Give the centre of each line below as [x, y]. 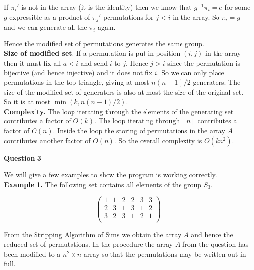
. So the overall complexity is [158, 140]
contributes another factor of [47, 140]
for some [237, 7]
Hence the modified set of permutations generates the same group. [104, 43]
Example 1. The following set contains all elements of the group [103, 184]
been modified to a [32, 253]
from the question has [216, 244]
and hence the [212, 234]
